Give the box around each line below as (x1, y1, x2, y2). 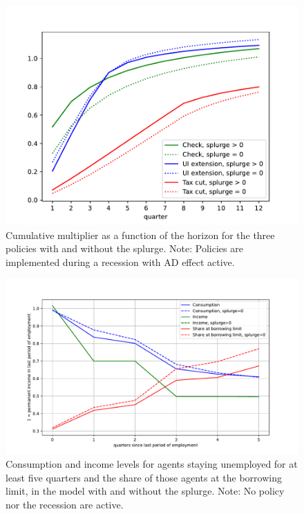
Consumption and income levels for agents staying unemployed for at (6, 457, 298, 471)
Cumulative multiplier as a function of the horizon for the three (6, 227, 275, 242)
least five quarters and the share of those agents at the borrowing (6, 470, 282, 484)
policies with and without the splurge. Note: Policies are (6, 241, 243, 256)
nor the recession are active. (6, 497, 124, 511)
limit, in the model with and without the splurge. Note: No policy (6, 484, 285, 498)
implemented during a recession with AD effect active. (6, 254, 235, 269)
